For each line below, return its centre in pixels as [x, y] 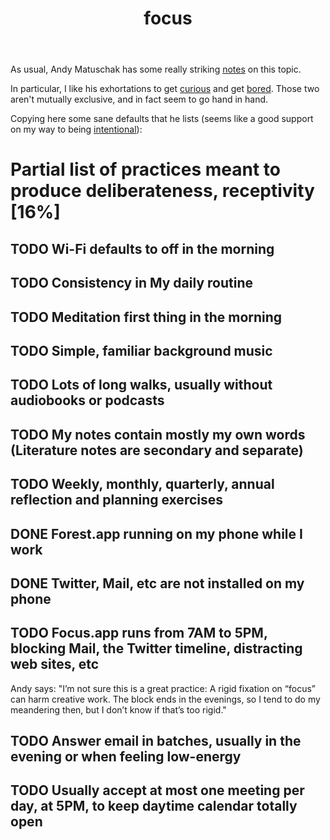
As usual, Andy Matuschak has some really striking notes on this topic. [156, 69]
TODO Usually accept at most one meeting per [157, 790]
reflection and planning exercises [116, 500]
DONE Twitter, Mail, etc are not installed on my [157, 583]
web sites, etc [55, 664]
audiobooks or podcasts [87, 400]
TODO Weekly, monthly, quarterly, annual [142, 484]
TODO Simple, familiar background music [141, 350]
